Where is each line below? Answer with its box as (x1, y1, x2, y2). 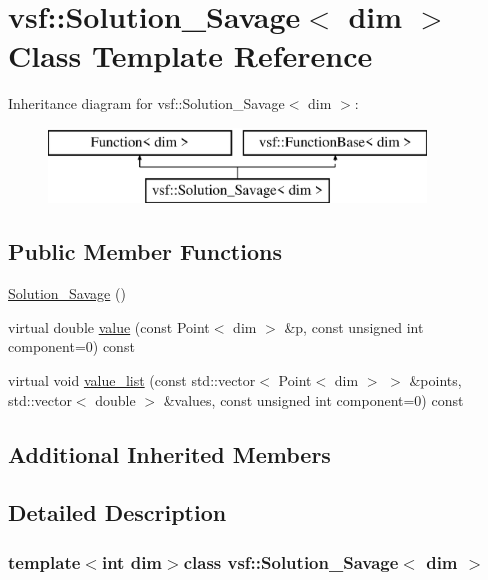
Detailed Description (8, 497, 227, 528)
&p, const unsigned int (284, 316, 424, 337)
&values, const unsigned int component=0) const (163, 389, 464, 410)
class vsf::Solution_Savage (183, 549, 399, 574)
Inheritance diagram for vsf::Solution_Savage (8, 93, 285, 114)
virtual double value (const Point (8, 316, 210, 337)
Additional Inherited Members (8, 438, 331, 469)
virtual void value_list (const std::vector (8, 370, 256, 391)
